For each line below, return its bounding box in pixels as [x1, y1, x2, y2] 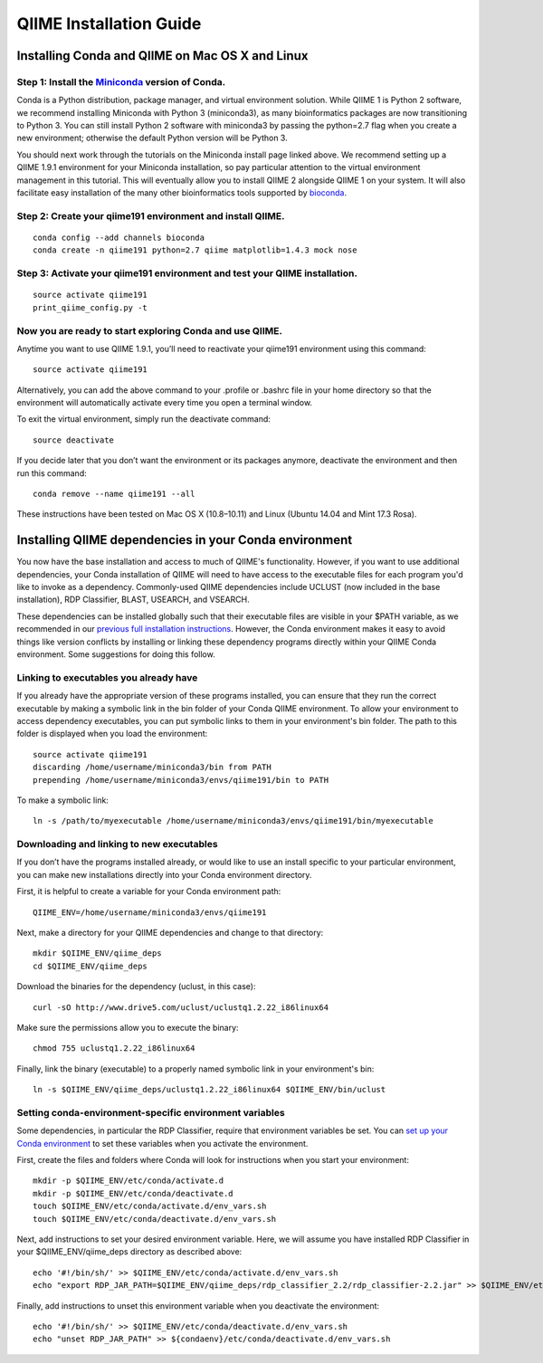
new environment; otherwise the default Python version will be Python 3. [16, 132, 289, 144]
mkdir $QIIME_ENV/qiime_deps [33, 948, 162, 958]
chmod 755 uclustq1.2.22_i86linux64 [33, 1044, 195, 1053]
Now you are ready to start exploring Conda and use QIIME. [16, 324, 282, 337]
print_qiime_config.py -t [33, 302, 148, 312]
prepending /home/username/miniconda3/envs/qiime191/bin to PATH [33, 775, 329, 785]
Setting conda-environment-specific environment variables [16, 1106, 285, 1119]
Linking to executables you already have [16, 671, 198, 683]
